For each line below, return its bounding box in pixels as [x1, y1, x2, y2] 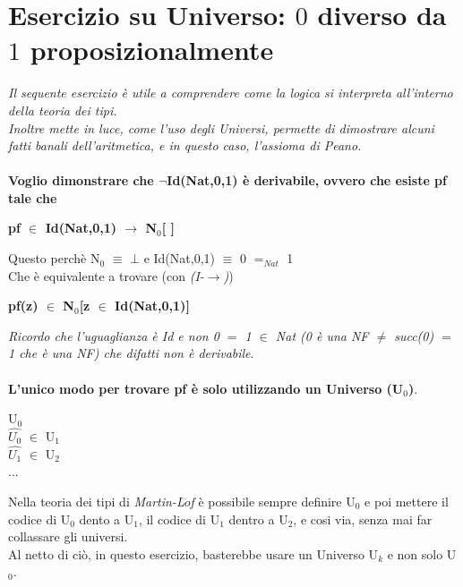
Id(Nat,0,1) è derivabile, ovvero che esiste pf [167, 171, 447, 190]
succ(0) [394, 326, 434, 345]
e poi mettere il [364, 492, 449, 511]
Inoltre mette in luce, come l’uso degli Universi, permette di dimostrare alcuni [8, 118, 434, 137]
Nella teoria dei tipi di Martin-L [8, 492, 184, 511]
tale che [8, 188, 57, 207]
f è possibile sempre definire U [190, 492, 356, 511]
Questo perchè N [8, 249, 100, 268]
